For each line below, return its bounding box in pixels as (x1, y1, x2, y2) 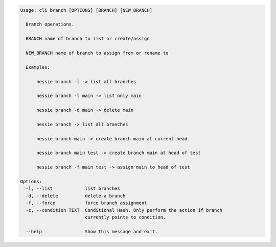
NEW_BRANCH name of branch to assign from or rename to (26, 50, 169, 56)
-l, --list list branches (26, 186, 120, 191)
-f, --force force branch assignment (26, 200, 147, 206)
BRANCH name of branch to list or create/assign (26, 36, 150, 42)
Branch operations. (26, 21, 75, 28)
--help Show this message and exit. (26, 229, 158, 234)
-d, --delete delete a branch (26, 193, 126, 199)
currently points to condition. (84, 214, 166, 220)
